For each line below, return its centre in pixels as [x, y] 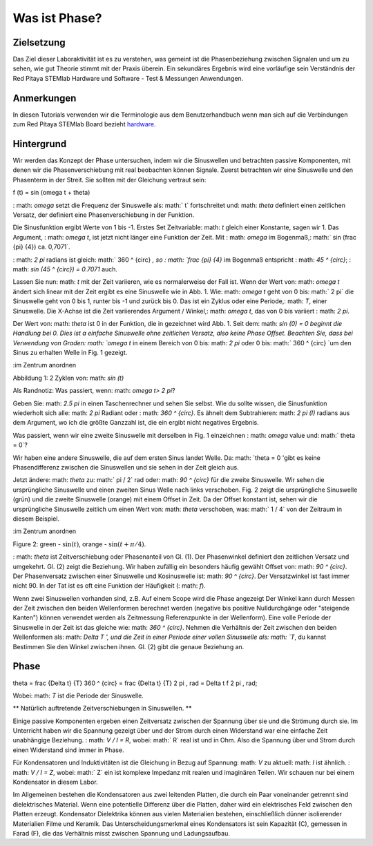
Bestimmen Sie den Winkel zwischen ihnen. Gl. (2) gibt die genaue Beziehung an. [128, 646]
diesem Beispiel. [36, 519]
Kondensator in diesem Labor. [55, 782]
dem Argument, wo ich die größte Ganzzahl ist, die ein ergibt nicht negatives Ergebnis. [136, 423]
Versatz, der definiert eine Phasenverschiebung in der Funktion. [104, 215]
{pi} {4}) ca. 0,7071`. [41, 247]
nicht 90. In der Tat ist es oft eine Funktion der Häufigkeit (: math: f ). [109, 586]
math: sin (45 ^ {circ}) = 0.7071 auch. [65, 269]
